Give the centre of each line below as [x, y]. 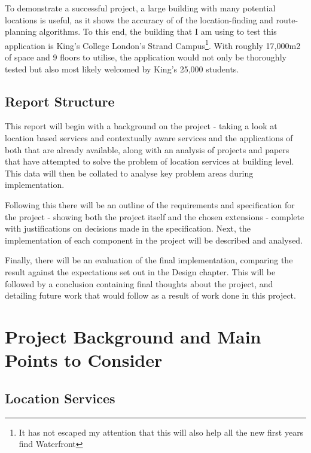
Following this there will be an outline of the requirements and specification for [150, 204]
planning [21, 31]
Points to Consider [84, 360]
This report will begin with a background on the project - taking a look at [141, 126]
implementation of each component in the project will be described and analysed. [154, 240]
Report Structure [60, 101]
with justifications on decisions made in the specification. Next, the [128, 228]
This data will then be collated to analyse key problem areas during [129, 173]
